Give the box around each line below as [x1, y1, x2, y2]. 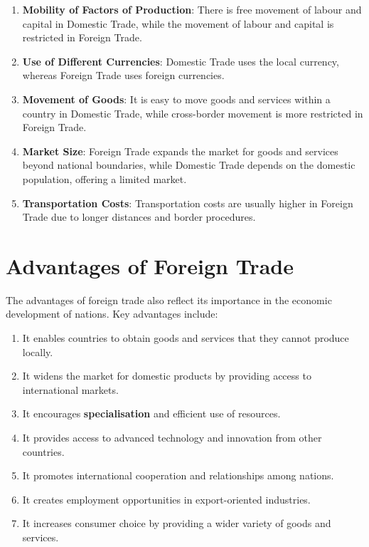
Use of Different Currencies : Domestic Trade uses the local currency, [22, 53, 339, 68]
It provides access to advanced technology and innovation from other [22, 430, 322, 444]
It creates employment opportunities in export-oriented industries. [22, 491, 311, 506]
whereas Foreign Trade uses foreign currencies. [22, 68, 225, 83]
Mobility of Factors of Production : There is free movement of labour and [22, 2, 362, 16]
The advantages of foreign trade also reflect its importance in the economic [6, 292, 332, 307]
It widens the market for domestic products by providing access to [22, 368, 311, 383]
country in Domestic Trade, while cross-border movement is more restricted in [22, 105, 363, 120]
